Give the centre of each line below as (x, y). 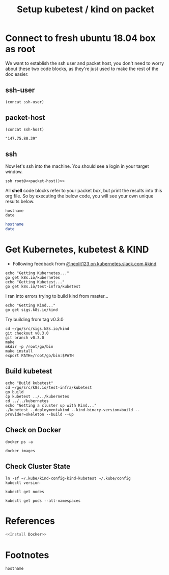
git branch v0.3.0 (25, 338)
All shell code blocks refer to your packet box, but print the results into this (84, 191)
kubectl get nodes (25, 492)
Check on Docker (33, 430)
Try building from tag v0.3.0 (34, 319)
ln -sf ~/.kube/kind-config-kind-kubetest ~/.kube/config (68, 478)
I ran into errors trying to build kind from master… (57, 296)
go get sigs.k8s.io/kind (32, 310)
